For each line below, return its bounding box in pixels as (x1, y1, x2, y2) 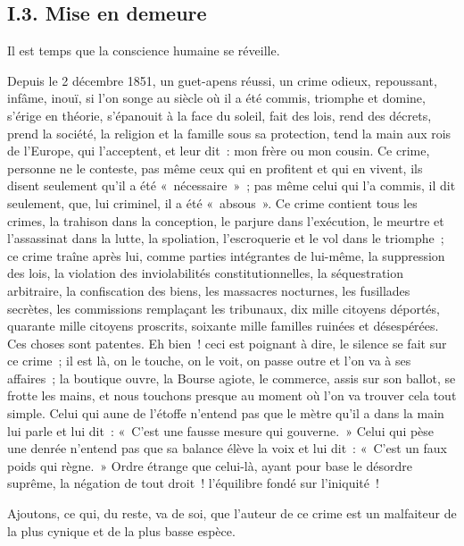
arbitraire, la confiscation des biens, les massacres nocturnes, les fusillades (7, 281, 410, 299)
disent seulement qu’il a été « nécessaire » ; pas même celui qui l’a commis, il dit (7, 176, 456, 195)
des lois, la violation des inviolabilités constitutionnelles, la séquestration (7, 264, 404, 282)
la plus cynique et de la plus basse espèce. (7, 521, 236, 540)
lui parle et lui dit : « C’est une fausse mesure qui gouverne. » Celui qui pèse (7, 421, 435, 440)
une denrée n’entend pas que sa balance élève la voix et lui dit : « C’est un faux (7, 439, 447, 458)
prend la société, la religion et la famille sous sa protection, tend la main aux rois (7, 123, 452, 142)
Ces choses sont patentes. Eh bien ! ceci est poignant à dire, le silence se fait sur (7, 333, 447, 352)
